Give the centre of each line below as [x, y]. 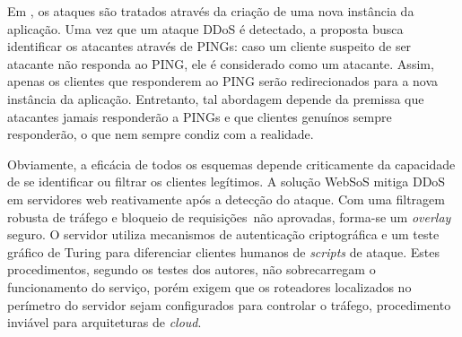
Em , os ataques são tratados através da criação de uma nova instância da [211, 11]
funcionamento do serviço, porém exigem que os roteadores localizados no [209, 286]
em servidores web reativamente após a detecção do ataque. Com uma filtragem [226, 199]
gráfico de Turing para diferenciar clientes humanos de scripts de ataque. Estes [223, 251]
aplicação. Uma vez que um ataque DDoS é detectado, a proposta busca [205, 28]
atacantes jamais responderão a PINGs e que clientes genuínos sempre [200, 116]
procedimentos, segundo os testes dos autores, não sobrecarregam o [192, 269]
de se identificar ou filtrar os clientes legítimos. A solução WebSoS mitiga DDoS [227, 181]
